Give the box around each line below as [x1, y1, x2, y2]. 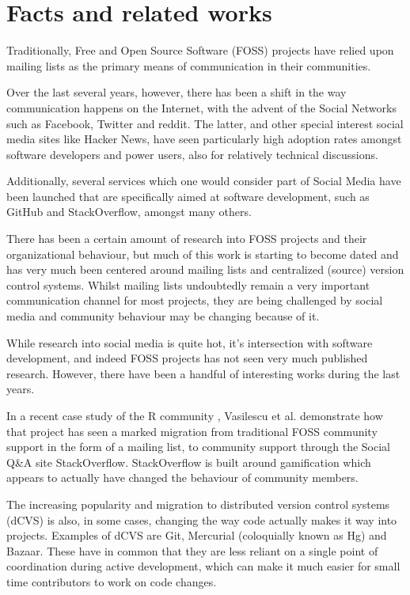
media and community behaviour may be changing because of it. [6, 308, 320, 324]
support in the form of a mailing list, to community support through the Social [6, 438, 391, 455]
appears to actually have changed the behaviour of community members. [6, 469, 359, 486]
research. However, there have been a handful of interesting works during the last [6, 365, 401, 381]
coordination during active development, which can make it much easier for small [6, 558, 401, 574]
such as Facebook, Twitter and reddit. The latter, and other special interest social [6, 115, 404, 131]
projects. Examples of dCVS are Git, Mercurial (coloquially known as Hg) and [6, 527, 387, 544]
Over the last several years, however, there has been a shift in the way [6, 84, 347, 100]
